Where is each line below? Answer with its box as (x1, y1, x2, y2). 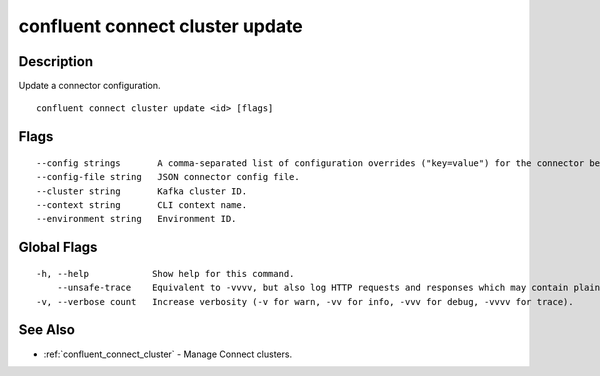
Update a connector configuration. (18, 80, 161, 92)
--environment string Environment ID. (36, 213, 237, 225)
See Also (18, 321, 75, 339)
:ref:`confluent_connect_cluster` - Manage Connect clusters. (43, 348, 293, 360)
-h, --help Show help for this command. (36, 268, 295, 279)
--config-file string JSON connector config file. (36, 171, 300, 183)
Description (18, 53, 94, 70)
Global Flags (18, 239, 98, 256)
